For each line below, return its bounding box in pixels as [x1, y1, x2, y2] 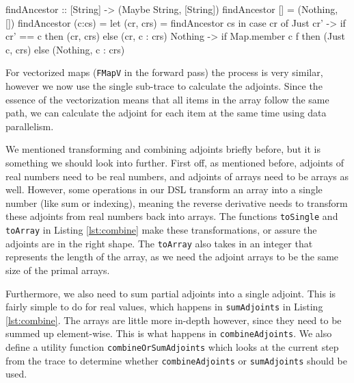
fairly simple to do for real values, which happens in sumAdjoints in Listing [5, 299, 323, 314]
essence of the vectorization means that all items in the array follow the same [5, 92, 329, 106]
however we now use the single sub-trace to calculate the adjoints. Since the [5, 79, 323, 93]
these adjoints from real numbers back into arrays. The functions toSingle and [5, 209, 338, 223]
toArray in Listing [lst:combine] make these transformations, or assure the [5, 223, 317, 237]
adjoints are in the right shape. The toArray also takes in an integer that [5, 236, 313, 250]
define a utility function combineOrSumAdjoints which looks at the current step [5, 340, 339, 354]
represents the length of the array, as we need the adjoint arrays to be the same [5, 249, 339, 264]
